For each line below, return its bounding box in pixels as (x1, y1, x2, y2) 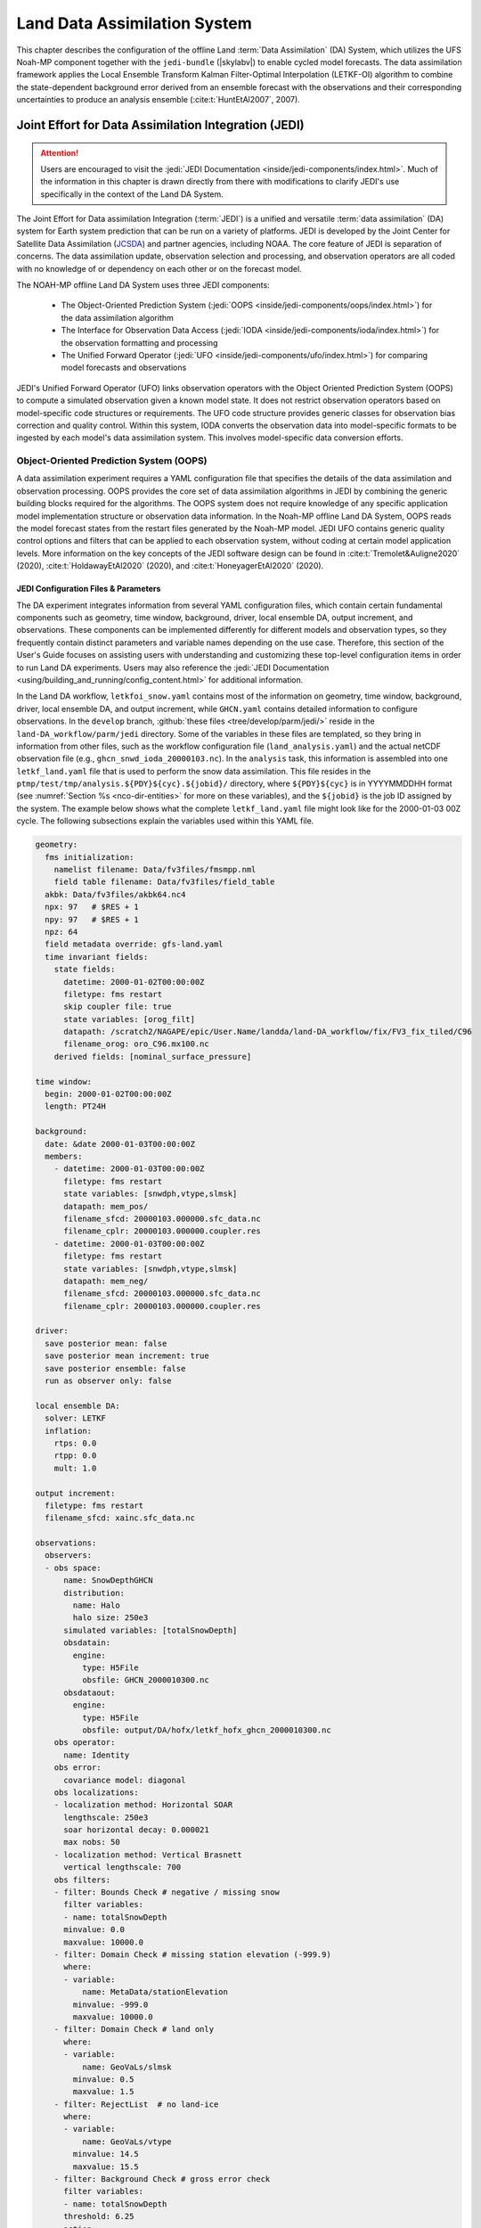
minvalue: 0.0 (63, 1925, 125, 1935)
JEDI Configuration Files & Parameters (16, 584, 161, 594)
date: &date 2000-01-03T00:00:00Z (45, 1139, 196, 1149)
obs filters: (53, 1874, 111, 1885)
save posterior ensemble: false (45, 1364, 186, 1373)
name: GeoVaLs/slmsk (81, 2061, 173, 2072)
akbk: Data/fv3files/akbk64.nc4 (45, 889, 186, 899)
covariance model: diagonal (63, 1774, 186, 1785)
